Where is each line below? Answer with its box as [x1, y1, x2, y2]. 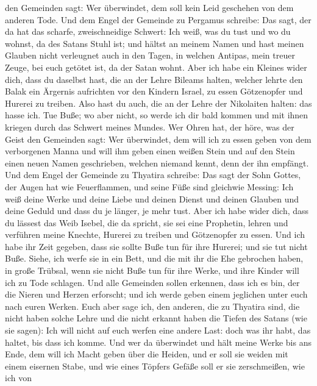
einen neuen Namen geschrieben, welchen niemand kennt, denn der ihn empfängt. [5, 156, 309, 169]
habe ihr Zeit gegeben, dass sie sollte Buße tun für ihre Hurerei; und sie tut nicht [5, 240, 308, 252]
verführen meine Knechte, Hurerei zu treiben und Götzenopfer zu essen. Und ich [5, 228, 305, 241]
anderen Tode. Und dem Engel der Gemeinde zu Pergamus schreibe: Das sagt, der [5, 13, 312, 26]
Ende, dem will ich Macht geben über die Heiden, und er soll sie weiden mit [5, 348, 288, 360]
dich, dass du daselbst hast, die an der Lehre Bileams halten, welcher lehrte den [5, 73, 303, 85]
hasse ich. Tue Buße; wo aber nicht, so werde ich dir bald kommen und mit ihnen [5, 109, 308, 121]
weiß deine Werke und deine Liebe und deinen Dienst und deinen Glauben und [5, 192, 299, 205]
